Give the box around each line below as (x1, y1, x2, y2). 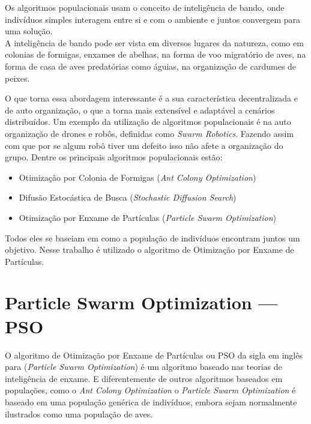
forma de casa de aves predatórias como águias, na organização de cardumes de (5, 59, 297, 72)
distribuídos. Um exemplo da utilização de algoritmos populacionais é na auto (5, 115, 291, 128)
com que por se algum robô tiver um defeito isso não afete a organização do (5, 139, 283, 151)
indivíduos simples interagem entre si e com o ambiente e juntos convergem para (5, 13, 301, 25)
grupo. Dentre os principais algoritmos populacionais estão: (5, 151, 223, 163)
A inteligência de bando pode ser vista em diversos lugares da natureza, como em (5, 36, 304, 49)
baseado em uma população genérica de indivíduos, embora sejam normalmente (5, 395, 297, 408)
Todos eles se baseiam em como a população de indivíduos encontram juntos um (5, 231, 300, 244)
